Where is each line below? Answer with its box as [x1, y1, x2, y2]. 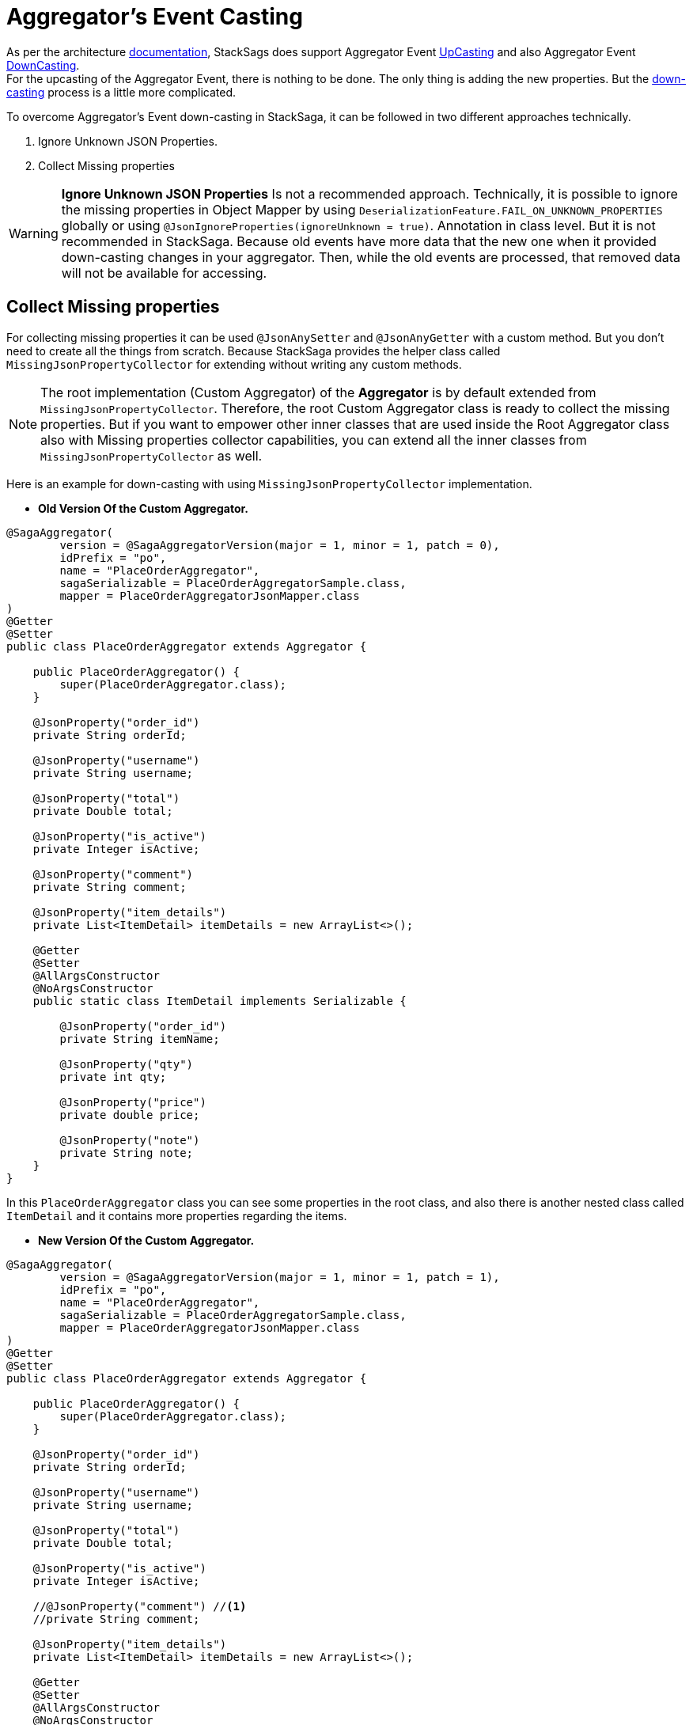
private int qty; [59, 1070, 167, 1083]
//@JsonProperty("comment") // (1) [32, 1599, 247, 1613]
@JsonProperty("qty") [59, 1057, 194, 1071]
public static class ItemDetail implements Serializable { [32, 994, 407, 1007]
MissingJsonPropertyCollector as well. [40, 447, 263, 464]
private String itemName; [59, 1032, 220, 1045]
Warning [9, 225, 59, 241]
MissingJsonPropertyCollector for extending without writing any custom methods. [6, 357, 462, 371]
